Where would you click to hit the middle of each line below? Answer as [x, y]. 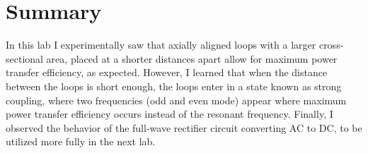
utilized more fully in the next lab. [81, 141]
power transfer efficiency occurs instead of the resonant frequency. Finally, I [169, 114]
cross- [331, 45]
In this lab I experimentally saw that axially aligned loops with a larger [161, 45]
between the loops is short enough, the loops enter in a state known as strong [174, 86]
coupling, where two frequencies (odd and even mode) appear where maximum [176, 100]
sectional [24, 58]
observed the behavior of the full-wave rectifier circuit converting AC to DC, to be [184, 127]
